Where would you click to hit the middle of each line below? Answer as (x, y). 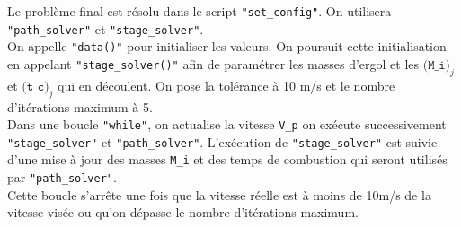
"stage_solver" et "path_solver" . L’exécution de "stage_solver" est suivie (222, 141)
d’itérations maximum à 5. (80, 106)
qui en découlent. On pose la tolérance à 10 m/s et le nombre (226, 85)
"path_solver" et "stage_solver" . (106, 28)
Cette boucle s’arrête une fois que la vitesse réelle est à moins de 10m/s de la (219, 194)
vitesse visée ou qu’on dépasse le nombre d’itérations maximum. (183, 212)
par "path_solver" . (62, 177)
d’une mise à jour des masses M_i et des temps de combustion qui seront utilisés (227, 159)
